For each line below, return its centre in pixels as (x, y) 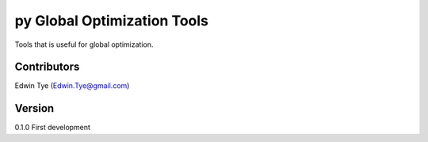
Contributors (47, 67)
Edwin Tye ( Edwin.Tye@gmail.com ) (72, 86)
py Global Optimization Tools (112, 21)
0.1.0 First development (53, 128)
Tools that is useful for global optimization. (84, 44)
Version (34, 108)
